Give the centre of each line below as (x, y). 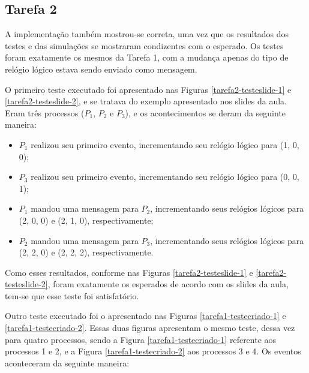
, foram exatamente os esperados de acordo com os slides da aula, (168, 284)
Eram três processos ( (45, 112)
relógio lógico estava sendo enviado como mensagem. (101, 69)
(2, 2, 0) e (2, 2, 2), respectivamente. (86, 252)
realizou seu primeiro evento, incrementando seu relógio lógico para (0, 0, (165, 177)
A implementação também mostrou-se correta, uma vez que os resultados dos (147, 34)
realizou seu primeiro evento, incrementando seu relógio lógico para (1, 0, (165, 144)
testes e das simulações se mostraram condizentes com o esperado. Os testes (144, 45)
